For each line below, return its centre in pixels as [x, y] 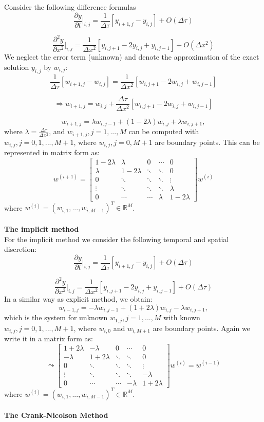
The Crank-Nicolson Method [56, 415]
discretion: [21, 249]
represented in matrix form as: [52, 152]
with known [182, 317]
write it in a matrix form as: [49, 338]
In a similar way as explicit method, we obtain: [78, 299]
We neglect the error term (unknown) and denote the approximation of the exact [132, 57]
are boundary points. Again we [201, 328]
